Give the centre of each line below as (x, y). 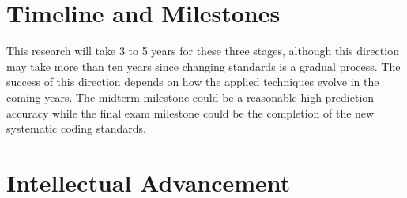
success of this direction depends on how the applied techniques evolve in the (193, 82)
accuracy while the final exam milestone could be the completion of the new (190, 112)
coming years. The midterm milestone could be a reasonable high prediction (190, 97)
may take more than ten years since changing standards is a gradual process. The (203, 66)
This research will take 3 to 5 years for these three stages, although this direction (203, 51)
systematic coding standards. (76, 128)
